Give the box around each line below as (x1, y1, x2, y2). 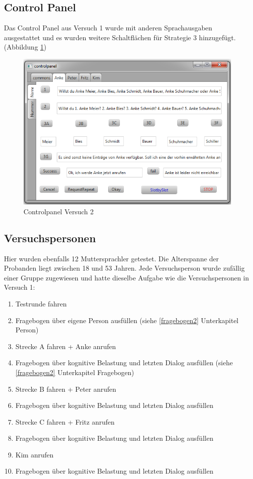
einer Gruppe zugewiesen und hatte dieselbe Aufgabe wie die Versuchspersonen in (4, 272, 249, 282)
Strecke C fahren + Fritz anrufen (15, 416, 115, 427)
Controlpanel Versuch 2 (23, 206, 94, 216)
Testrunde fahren (15, 298, 67, 308)
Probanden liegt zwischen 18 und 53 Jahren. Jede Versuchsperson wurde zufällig (4, 263, 245, 273)
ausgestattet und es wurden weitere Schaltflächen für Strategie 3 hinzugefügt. (4, 32, 236, 42)
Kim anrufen (15, 449, 54, 459)
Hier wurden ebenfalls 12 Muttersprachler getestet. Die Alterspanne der (4, 253, 219, 263)
